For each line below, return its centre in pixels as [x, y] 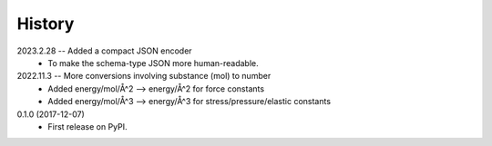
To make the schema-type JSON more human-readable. [153, 63]
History [46, 24]
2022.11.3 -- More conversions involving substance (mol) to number [144, 76]
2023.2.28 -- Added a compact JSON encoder [104, 51]
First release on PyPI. [87, 126]
